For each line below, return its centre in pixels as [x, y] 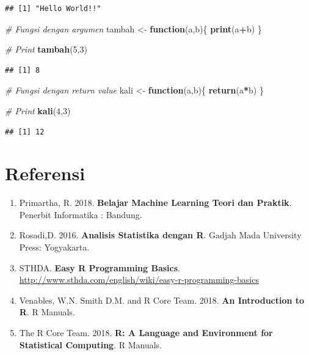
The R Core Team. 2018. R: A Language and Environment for [146, 333]
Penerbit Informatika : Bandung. [81, 214]
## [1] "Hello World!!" [53, 9]
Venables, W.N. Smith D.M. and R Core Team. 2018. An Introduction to [162, 300]
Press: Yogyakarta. [54, 247]
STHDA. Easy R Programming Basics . [100, 267]
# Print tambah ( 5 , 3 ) [46, 49]
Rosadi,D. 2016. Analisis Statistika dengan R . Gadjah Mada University [160, 235]
